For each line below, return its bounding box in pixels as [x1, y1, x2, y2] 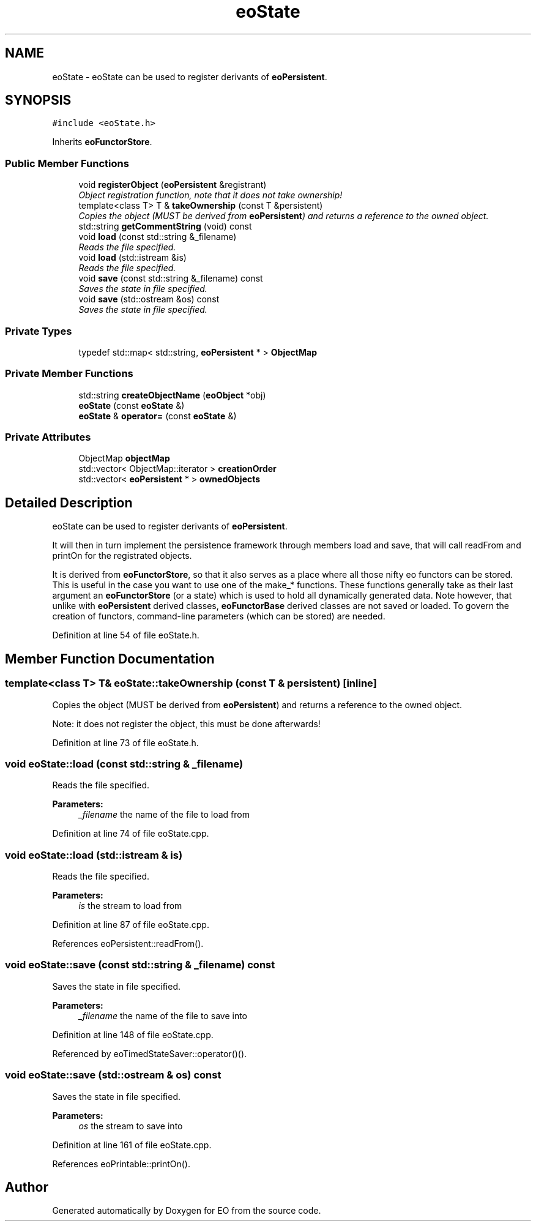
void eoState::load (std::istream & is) [5, 848, 183, 861]
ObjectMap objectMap [78, 453, 170, 464]
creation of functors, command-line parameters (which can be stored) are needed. [52, 611, 385, 622]
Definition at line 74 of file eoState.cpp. [52, 828, 209, 839]
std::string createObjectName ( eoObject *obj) [78, 389, 266, 400]
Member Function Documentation [5, 651, 215, 667]
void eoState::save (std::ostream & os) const [5, 1069, 221, 1082]
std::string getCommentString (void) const [78, 221, 252, 232]
